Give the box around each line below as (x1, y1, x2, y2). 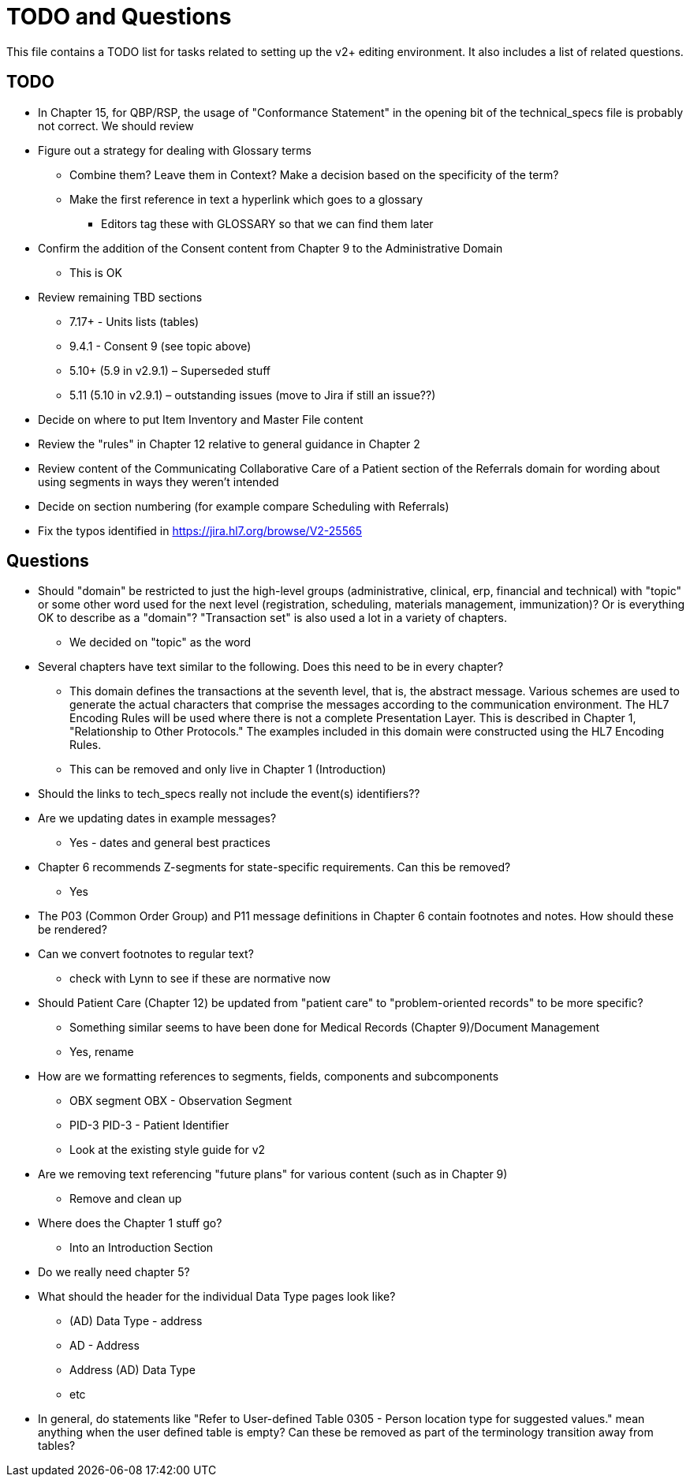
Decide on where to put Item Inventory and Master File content (38, 412, 364, 426)
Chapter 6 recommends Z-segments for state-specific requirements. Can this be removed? (38, 860, 511, 874)
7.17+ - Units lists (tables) (69, 314, 200, 328)
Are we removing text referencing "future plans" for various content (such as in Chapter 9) (38, 1167, 508, 1182)
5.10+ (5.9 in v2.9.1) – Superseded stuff (69, 363, 270, 377)
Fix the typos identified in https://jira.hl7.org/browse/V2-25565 (38, 523, 362, 537)
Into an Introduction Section (69, 1241, 214, 1255)
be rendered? (38, 923, 107, 937)
